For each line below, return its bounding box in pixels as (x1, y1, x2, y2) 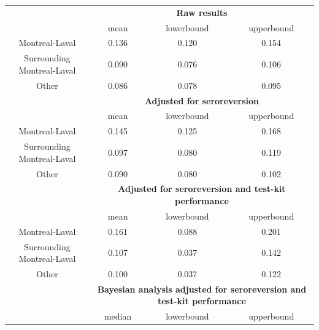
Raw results (176, 6, 228, 18)
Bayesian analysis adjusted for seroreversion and (97, 282, 307, 295)
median (104, 310, 132, 323)
